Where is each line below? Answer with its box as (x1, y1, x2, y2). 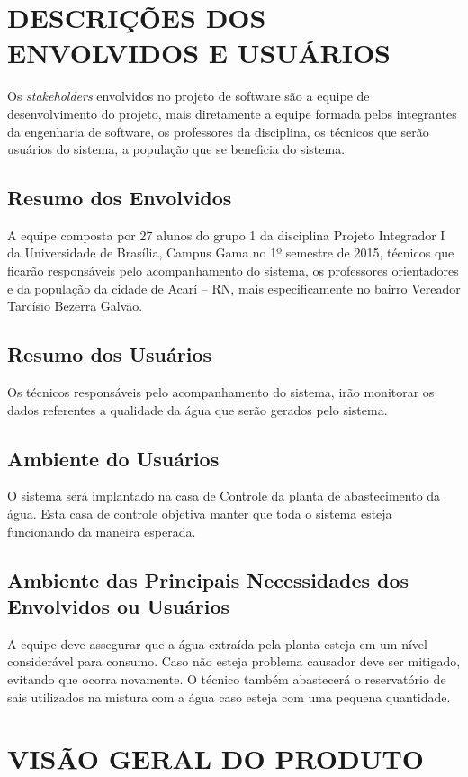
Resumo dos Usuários (7, 340, 211, 368)
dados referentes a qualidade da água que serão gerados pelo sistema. (7, 400, 388, 419)
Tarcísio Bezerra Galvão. (7, 296, 143, 315)
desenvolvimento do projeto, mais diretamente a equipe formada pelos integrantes (7, 104, 457, 122)
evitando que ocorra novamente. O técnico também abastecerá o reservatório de (7, 670, 446, 689)
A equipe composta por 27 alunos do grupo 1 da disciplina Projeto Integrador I (7, 225, 445, 244)
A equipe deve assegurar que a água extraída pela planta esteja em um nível (7, 634, 427, 653)
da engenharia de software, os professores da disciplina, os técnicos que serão (7, 122, 429, 140)
